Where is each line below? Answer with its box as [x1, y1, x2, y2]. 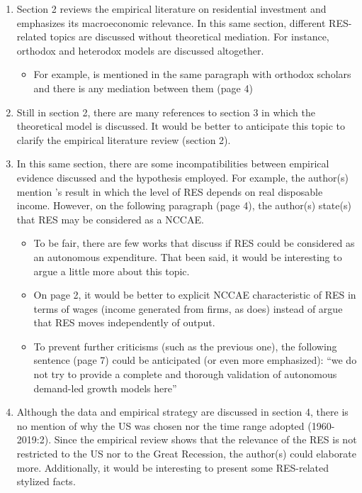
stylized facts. [16, 474, 76, 489]
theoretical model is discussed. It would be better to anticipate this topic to [16, 118, 346, 133]
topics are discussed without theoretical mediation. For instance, [50, 29, 329, 44]
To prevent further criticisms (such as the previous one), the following [33, 338, 337, 353]
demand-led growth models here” [33, 380, 177, 395]
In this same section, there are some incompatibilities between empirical [16, 156, 329, 171]
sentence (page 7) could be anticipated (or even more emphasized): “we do [33, 353, 357, 367]
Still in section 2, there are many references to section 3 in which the [16, 104, 315, 119]
